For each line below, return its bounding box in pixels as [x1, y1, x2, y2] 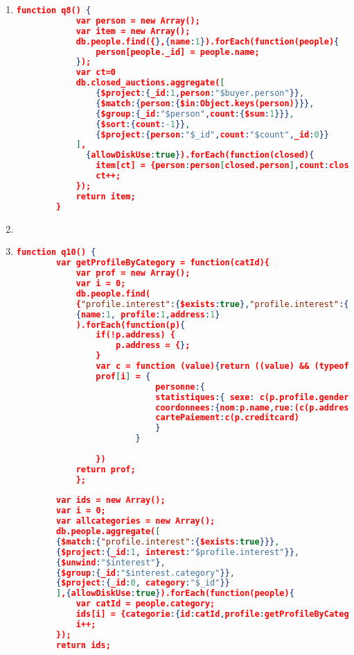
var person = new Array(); [76, 15, 200, 26]
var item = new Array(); [76, 26, 191, 36]
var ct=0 [76, 67, 116, 78]
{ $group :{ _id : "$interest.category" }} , [56, 567, 235, 578]
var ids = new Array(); [56, 495, 166, 506]
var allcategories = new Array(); [56, 516, 215, 527]
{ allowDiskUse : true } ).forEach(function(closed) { [86, 150, 315, 160]
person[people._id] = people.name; [96, 47, 260, 57]
